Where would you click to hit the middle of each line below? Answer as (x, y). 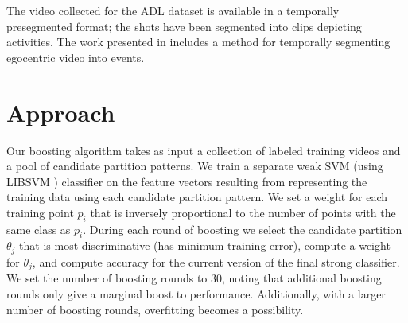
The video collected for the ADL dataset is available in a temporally (173, 10)
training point (40, 212)
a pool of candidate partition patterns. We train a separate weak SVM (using (195, 166)
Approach (61, 112)
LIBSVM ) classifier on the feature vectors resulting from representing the (187, 181)
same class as (39, 229)
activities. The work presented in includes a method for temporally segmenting (198, 42)
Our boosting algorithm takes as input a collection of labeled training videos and (204, 150)
